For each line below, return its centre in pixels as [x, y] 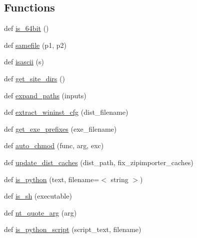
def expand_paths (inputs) [45, 95]
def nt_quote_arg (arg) [40, 212]
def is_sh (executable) [38, 196]
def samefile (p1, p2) [35, 45]
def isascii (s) [24, 62]
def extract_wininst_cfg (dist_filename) [66, 112]
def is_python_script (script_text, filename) [73, 229]
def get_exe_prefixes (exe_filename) [60, 128]
